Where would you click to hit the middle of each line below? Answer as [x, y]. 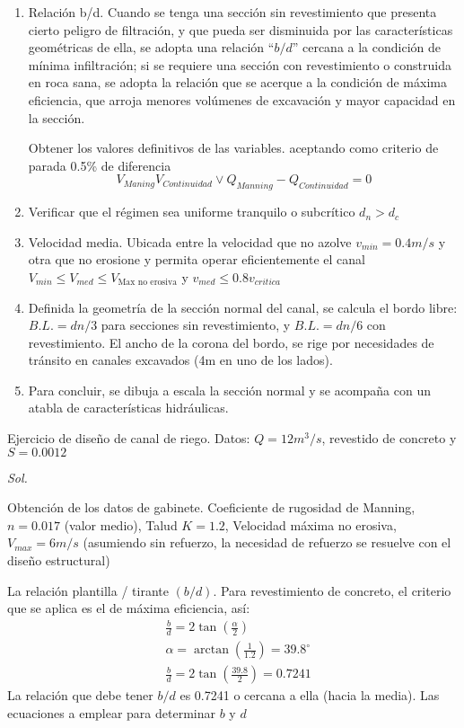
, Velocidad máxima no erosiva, [311, 524]
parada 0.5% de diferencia [100, 165]
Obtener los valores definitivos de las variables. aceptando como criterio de [233, 148]
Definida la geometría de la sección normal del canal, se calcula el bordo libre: [243, 307]
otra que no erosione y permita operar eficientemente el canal [197, 259]
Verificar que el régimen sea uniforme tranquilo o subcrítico [192, 212]
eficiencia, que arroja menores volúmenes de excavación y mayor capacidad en [242, 99]
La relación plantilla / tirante [88, 590]
